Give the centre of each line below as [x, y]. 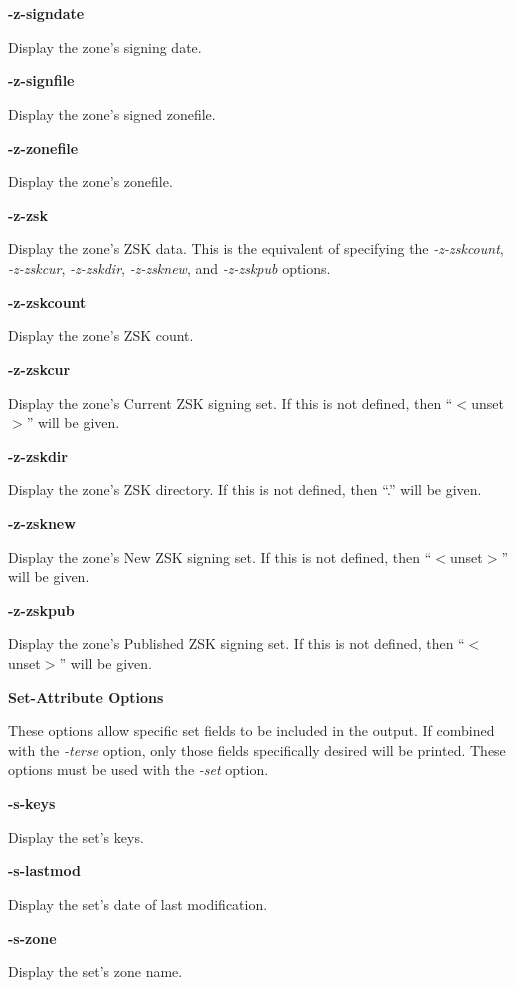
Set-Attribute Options [86, 696]
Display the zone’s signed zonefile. [112, 113]
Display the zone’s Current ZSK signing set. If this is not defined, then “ [230, 402]
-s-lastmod [44, 870]
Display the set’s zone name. [95, 971]
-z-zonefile [43, 147]
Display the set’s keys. [76, 836]
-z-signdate [46, 13]
